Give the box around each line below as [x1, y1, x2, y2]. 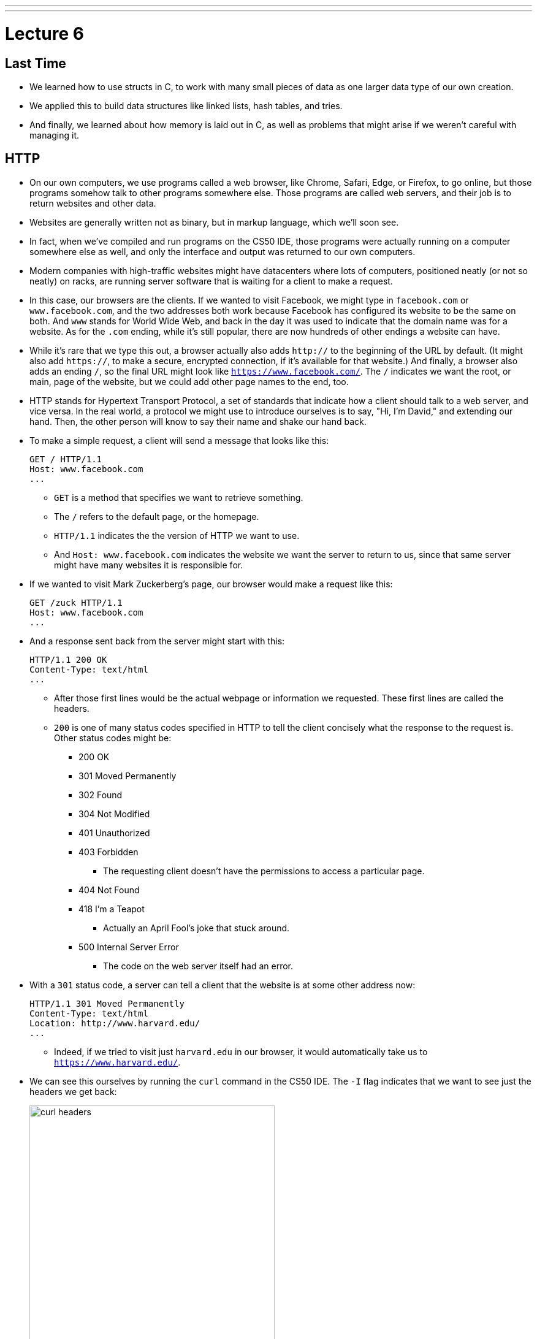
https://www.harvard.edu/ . [54, 1056, 181, 1067]
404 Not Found [78, 884, 140, 895]
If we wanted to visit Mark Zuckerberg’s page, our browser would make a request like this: [29, 578, 393, 589]
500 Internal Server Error [78, 941, 179, 952]
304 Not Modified [78, 808, 150, 819]
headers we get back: [29, 1086, 117, 1097]
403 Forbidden [78, 846, 139, 857]
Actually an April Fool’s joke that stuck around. [103, 922, 290, 933]
